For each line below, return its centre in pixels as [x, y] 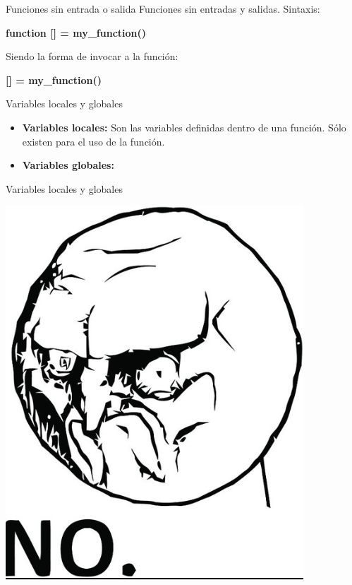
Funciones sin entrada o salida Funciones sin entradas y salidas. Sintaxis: [163, 8]
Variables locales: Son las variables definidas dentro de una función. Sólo [184, 127]
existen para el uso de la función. [93, 141]
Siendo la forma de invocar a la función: [92, 56]
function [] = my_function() [76, 32]
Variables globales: [68, 165]
